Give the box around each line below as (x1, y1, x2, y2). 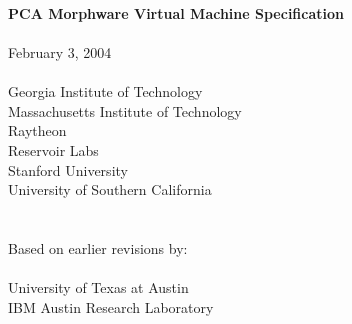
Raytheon (8, 120, 67, 141)
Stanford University (8, 159, 128, 180)
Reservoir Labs (8, 139, 99, 160)
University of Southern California (8, 179, 212, 200)
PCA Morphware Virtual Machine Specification (8, 2, 344, 23)
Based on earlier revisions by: (8, 237, 188, 258)
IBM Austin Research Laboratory (8, 296, 214, 317)
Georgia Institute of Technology (8, 81, 203, 102)
